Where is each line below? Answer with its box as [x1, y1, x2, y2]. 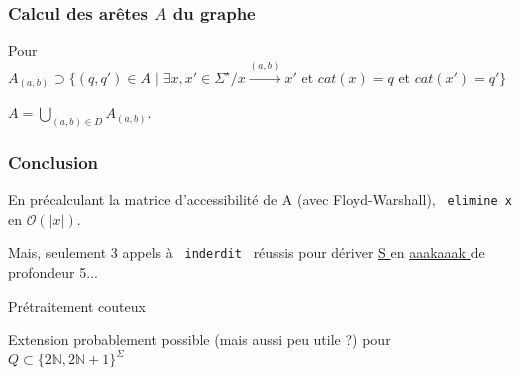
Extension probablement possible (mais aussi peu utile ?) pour [8, 329, 391, 350]
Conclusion [8, 149, 98, 174]
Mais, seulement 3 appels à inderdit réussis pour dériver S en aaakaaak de [8, 242, 485, 263]
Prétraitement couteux [8, 295, 146, 316]
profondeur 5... [8, 262, 98, 283]
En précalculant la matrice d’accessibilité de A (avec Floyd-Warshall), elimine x [8, 189, 512, 210]
